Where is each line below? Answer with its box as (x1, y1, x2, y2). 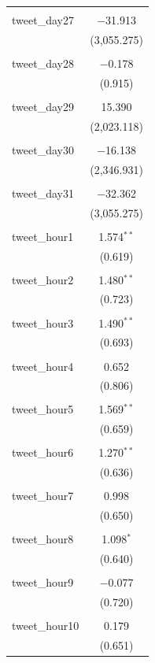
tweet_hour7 (12, 487, 74, 504)
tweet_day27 (12, 12, 74, 28)
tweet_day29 (12, 98, 74, 114)
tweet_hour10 (12, 617, 79, 634)
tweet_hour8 (12, 531, 74, 547)
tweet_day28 (12, 54, 74, 71)
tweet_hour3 (12, 314, 74, 331)
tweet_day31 (12, 184, 74, 201)
